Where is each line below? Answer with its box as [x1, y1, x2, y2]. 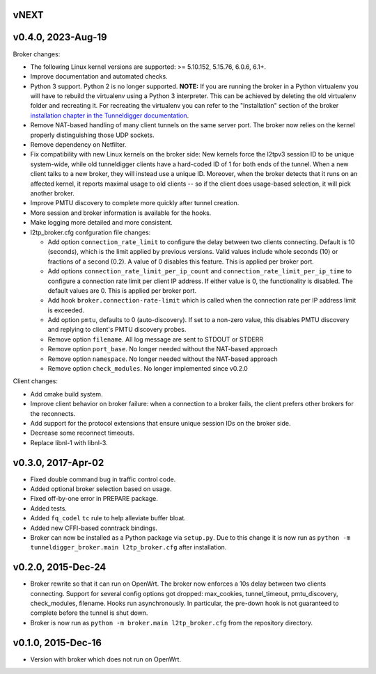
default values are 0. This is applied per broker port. [47, 286, 197, 295]
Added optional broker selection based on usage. [30, 485, 172, 493]
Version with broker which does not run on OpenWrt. [30, 655, 181, 664]
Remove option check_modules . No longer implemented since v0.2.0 [47, 364, 249, 373]
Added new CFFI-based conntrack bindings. [30, 524, 158, 532]
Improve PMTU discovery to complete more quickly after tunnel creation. [30, 199, 240, 207]
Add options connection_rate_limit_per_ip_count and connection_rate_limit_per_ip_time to [47, 267, 352, 275]
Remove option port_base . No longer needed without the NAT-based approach [47, 345, 278, 353]
